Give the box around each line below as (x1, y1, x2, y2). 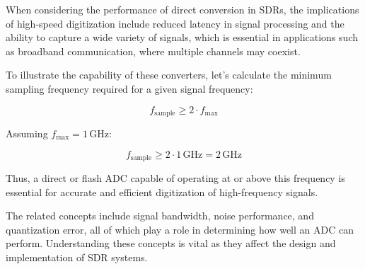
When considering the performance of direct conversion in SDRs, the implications (6, 2, 359, 16)
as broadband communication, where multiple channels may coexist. (6, 43, 301, 58)
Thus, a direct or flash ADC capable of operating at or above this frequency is (6, 171, 345, 185)
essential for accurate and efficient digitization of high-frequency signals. (6, 184, 318, 199)
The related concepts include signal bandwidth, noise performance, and (6, 208, 314, 223)
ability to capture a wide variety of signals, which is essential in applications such (6, 30, 358, 45)
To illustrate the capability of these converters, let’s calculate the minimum (6, 67, 332, 82)
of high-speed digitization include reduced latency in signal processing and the (6, 16, 344, 30)
